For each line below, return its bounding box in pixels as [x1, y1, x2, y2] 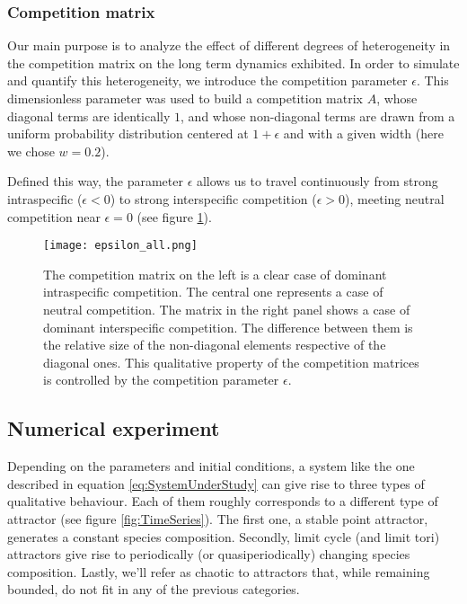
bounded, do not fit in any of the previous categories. [7, 580, 300, 599]
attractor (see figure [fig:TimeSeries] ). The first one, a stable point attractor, [7, 509, 428, 528]
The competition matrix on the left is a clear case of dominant [43, 264, 387, 283]
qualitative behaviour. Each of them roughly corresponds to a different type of [7, 492, 438, 511]
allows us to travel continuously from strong [196, 172, 438, 191]
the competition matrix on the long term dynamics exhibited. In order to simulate [7, 53, 460, 72]
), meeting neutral [345, 189, 445, 208]
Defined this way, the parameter [7, 172, 183, 191]
